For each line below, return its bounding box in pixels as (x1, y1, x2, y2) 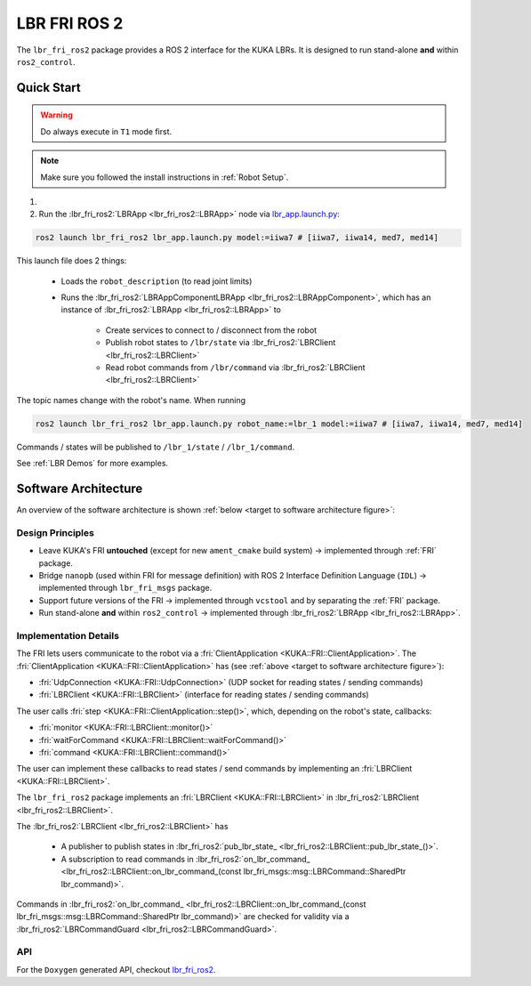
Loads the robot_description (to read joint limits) (60, 276, 253, 287)
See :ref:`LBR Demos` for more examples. (16, 458, 169, 469)
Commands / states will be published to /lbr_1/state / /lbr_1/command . (16, 441, 295, 452)
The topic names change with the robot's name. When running (16, 394, 246, 405)
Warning (40, 109, 73, 120)
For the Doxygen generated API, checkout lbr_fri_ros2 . (16, 964, 216, 974)
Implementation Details (16, 629, 120, 642)
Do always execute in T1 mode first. (40, 125, 173, 137)
